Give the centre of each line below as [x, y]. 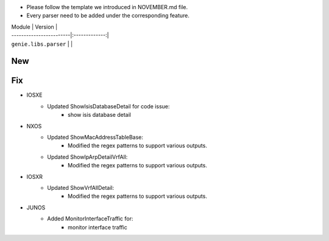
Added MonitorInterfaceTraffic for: [90, 218]
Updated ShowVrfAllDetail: [81, 188]
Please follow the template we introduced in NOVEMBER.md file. [107, 7]
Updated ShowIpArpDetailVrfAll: [87, 157]
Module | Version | [34, 27]
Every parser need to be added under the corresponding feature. [108, 16]
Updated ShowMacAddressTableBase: [95, 138]
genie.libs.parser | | [42, 44]
